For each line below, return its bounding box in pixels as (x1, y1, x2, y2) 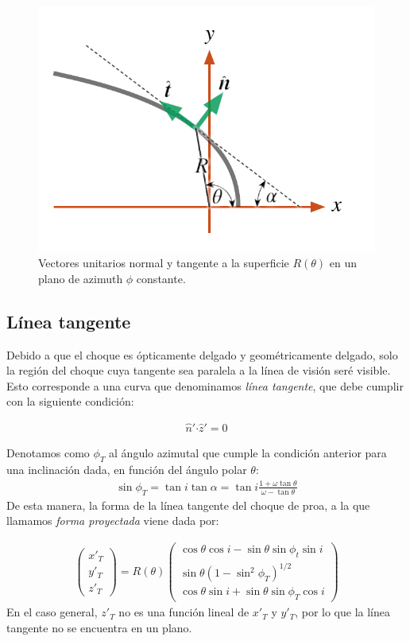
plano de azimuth (38, 270, 123, 286)
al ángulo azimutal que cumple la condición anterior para (109, 445, 387, 461)
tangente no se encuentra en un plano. (6, 619, 192, 635)
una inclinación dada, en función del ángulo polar (6, 460, 247, 477)
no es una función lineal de (118, 604, 249, 620)
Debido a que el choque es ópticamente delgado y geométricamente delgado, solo (6, 346, 398, 363)
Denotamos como (6, 445, 90, 461)
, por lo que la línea (295, 604, 391, 620)
